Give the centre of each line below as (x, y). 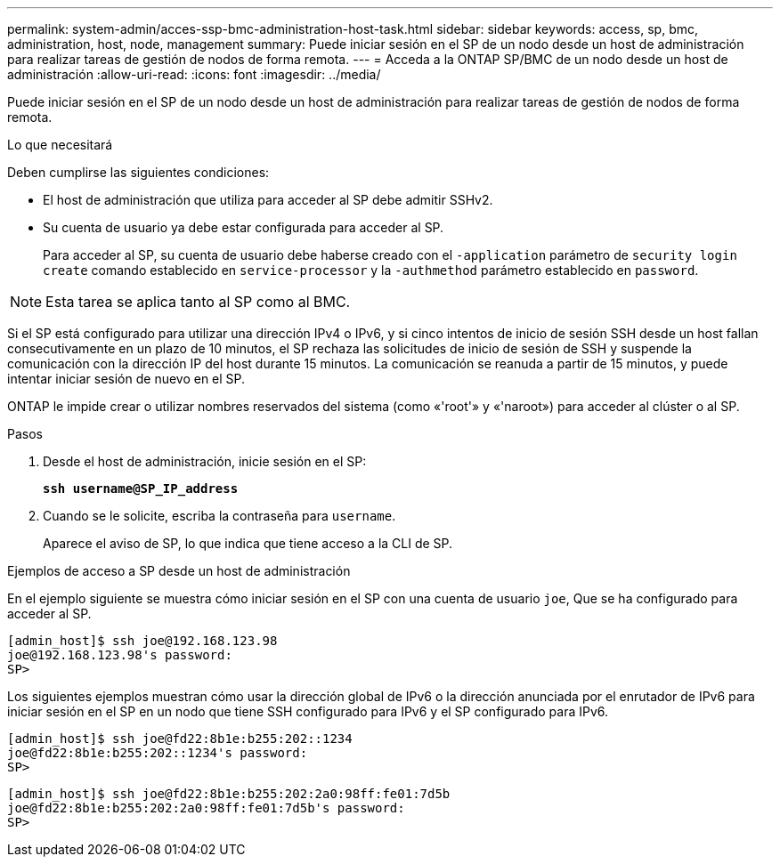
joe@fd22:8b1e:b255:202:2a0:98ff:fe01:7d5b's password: (206, 808)
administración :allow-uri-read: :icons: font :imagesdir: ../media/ (194, 74)
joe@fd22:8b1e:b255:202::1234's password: (158, 753)
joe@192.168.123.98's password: (120, 655)
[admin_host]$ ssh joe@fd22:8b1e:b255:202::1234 (180, 739)
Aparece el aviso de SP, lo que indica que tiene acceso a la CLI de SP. (248, 543)
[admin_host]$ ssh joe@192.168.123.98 (142, 641)
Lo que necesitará (60, 145)
